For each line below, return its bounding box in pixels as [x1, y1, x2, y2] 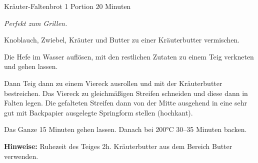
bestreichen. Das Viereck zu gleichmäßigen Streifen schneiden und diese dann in [4, 87, 248, 98]
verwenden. [4, 150, 38, 161]
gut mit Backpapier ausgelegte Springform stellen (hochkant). [4, 107, 193, 117]
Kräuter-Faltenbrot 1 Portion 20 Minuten [4, 1, 131, 11]
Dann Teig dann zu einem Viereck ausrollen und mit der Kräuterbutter [4, 77, 222, 88]
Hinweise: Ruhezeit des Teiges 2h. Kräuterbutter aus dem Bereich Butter [4, 140, 232, 151]
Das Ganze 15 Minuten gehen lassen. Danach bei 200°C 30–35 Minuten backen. [4, 124, 247, 134]
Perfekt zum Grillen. [4, 17, 67, 28]
